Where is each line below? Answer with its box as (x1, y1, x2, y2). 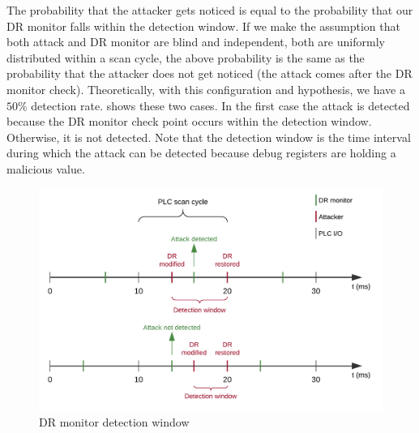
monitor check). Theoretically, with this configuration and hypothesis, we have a (6, 80, 405, 97)
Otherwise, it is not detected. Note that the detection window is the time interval (6, 128, 411, 145)
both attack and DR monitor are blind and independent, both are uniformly (6, 33, 385, 50)
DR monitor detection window (39, 413, 190, 430)
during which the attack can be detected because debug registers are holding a (6, 144, 396, 161)
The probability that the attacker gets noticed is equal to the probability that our (6, 2, 413, 18)
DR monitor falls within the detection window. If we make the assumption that (6, 17, 400, 34)
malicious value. (6, 160, 85, 177)
